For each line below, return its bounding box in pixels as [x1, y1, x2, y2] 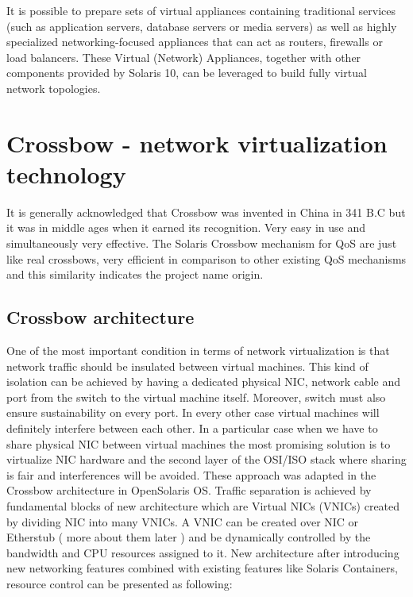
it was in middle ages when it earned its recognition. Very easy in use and [6, 219, 365, 236]
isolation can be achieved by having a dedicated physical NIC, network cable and [6, 373, 401, 390]
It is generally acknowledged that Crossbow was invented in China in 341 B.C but [6, 203, 406, 220]
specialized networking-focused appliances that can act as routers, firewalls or [6, 33, 383, 50]
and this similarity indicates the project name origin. [6, 266, 264, 283]
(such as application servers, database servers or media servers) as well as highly [6, 17, 397, 34]
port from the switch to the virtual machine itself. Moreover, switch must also [6, 388, 386, 405]
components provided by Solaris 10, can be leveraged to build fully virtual [6, 64, 367, 81]
